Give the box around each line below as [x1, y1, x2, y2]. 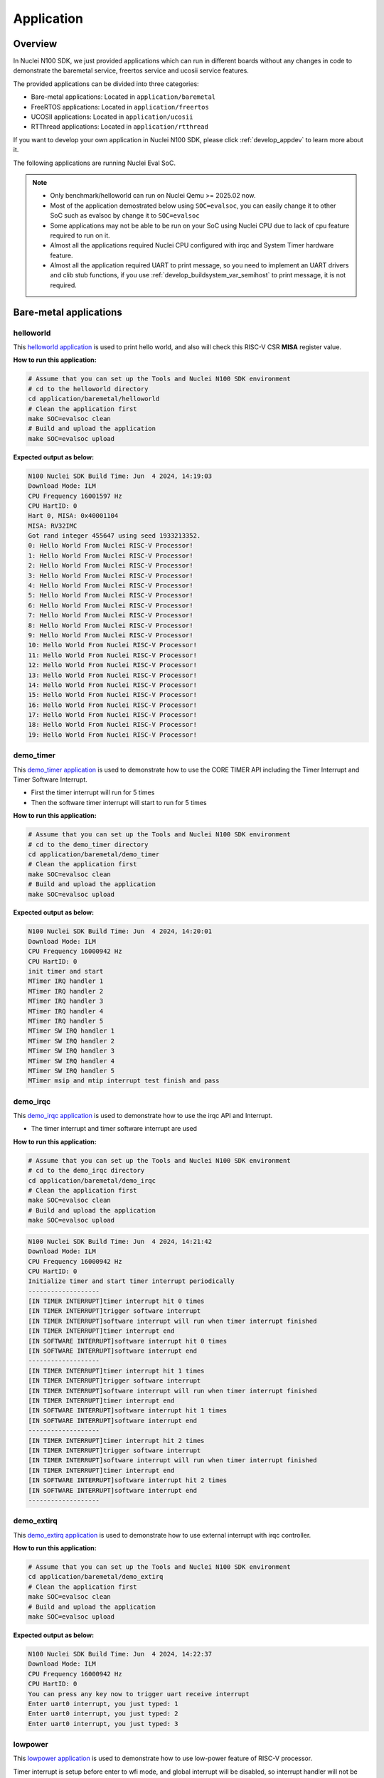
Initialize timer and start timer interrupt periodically [28, 1277, 235, 1285]
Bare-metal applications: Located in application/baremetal [31, 92, 216, 101]
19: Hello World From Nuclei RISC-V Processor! [28, 730, 197, 739]
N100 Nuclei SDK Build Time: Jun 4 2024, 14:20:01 [28, 927, 213, 935]
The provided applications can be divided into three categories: [13, 79, 199, 88]
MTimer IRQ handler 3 [28, 997, 104, 1006]
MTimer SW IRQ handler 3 [28, 1047, 115, 1055]
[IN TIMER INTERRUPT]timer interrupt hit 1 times [28, 1366, 205, 1375]
